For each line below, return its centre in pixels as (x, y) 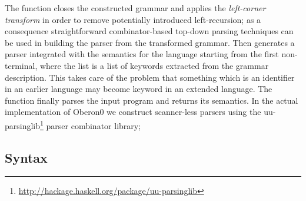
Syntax (26, 157)
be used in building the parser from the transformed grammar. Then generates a (150, 42)
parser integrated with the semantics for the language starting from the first (142, 54)
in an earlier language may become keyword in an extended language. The (139, 89)
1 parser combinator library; (91, 124)
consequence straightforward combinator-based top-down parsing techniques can (149, 31)
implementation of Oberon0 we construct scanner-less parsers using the (133, 112)
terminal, (21, 65)
